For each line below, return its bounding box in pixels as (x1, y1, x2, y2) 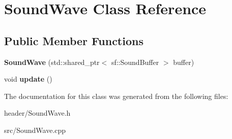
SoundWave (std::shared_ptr (4, 56, 100, 67)
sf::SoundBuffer (111, 56, 159, 67)
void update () (4, 74, 52, 84)
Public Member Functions (4, 32, 143, 48)
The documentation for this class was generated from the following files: (4, 90, 228, 101)
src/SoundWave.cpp (4, 124, 66, 135)
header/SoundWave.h (4, 108, 71, 118)
